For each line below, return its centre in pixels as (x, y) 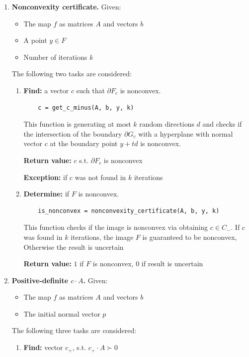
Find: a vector (46, 90)
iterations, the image (102, 237)
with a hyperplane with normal (186, 133)
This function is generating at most (77, 124)
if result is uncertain (172, 264)
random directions (167, 124)
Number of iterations (55, 57)
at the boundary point (84, 143)
